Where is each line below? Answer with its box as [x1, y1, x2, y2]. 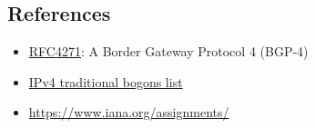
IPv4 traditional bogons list [28, 72, 183, 91]
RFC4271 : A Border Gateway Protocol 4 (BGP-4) [28, 42, 309, 61]
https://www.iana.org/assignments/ [28, 103, 229, 122]
